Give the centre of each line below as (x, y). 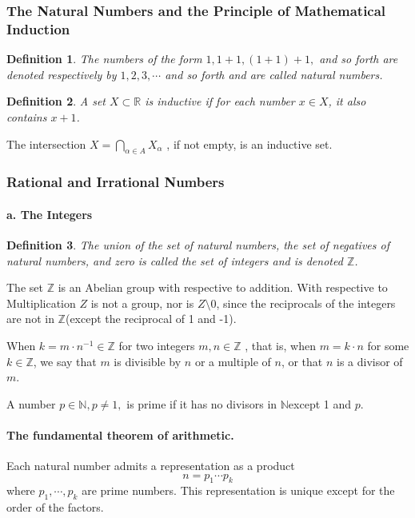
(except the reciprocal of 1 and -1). (151, 319)
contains (27, 116)
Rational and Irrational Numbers (116, 182)
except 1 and (320, 403)
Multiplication (41, 303)
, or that (302, 361)
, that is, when (280, 345)
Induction (38, 28)
